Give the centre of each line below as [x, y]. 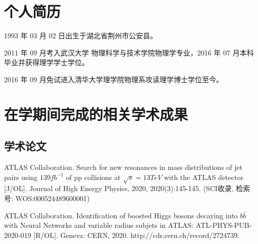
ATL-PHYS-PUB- [224, 225]
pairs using [21, 177]
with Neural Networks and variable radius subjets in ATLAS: [99, 225]
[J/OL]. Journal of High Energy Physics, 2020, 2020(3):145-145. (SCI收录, [119, 188]
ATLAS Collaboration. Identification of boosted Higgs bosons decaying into [121, 215]
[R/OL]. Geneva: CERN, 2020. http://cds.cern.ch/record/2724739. [137, 235]
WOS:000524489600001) [53, 198]
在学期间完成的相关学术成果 [96, 114]
